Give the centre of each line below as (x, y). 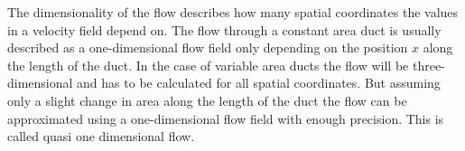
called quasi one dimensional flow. (101, 136)
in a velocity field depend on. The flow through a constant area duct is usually (224, 29)
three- (428, 65)
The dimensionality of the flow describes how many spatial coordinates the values (233, 12)
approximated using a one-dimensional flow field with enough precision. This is (226, 118)
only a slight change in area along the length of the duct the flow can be (207, 100)
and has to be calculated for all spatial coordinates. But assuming (259, 83)
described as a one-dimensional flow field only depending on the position (208, 47)
